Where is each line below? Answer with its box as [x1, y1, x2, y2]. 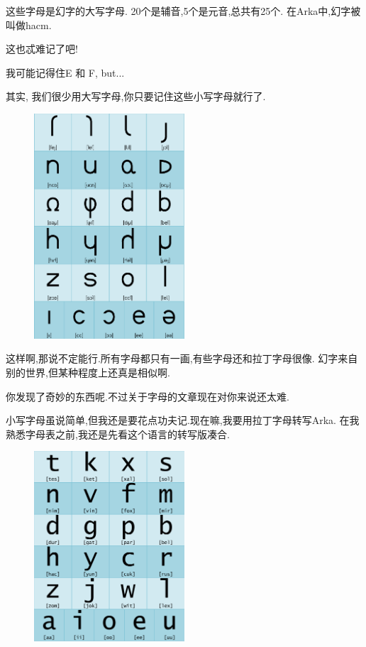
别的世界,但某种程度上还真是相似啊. [6, 364, 170, 379]
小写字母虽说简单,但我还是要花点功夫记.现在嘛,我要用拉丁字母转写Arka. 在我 [6, 413, 360, 428]
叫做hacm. [6, 17, 52, 32]
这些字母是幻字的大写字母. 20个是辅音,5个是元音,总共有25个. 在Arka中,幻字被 [6, 4, 361, 18]
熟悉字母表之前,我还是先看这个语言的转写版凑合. [6, 426, 230, 441]
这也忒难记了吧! [6, 41, 78, 56]
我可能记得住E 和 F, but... [6, 65, 125, 80]
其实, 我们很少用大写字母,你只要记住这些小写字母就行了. [6, 89, 266, 104]
